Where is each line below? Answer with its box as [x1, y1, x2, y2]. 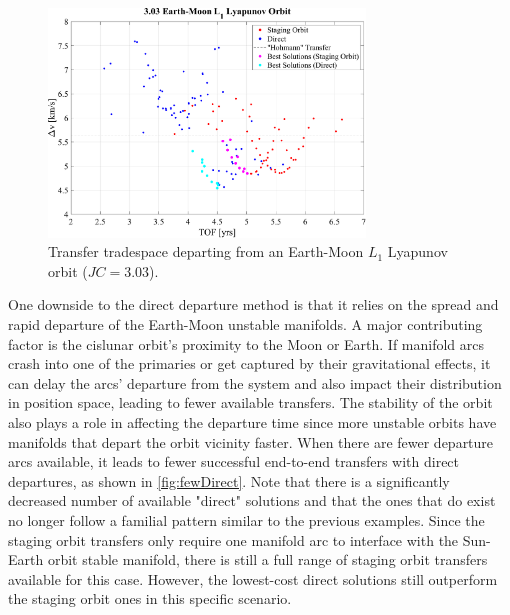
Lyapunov [387, 241, 448, 262]
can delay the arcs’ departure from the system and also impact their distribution [8, 372, 502, 393]
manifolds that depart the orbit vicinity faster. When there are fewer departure [8, 431, 494, 452]
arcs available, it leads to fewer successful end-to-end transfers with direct [8, 451, 460, 472]
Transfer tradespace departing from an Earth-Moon [48, 241, 364, 262]
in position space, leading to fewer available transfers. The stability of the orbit [8, 392, 493, 413]
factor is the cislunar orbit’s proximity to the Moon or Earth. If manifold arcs [8, 333, 485, 354]
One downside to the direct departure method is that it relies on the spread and [8, 294, 499, 315]
